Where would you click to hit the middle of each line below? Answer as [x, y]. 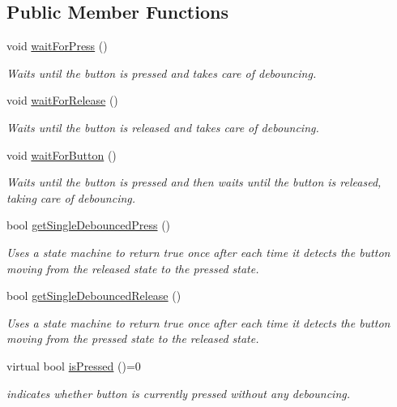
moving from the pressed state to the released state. [133, 338]
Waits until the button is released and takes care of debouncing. [163, 127]
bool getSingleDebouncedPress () [89, 225]
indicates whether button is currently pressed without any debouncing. [179, 393]
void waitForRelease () [62, 100]
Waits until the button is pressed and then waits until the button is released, [194, 182]
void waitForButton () [62, 154]
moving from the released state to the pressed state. [133, 268]
